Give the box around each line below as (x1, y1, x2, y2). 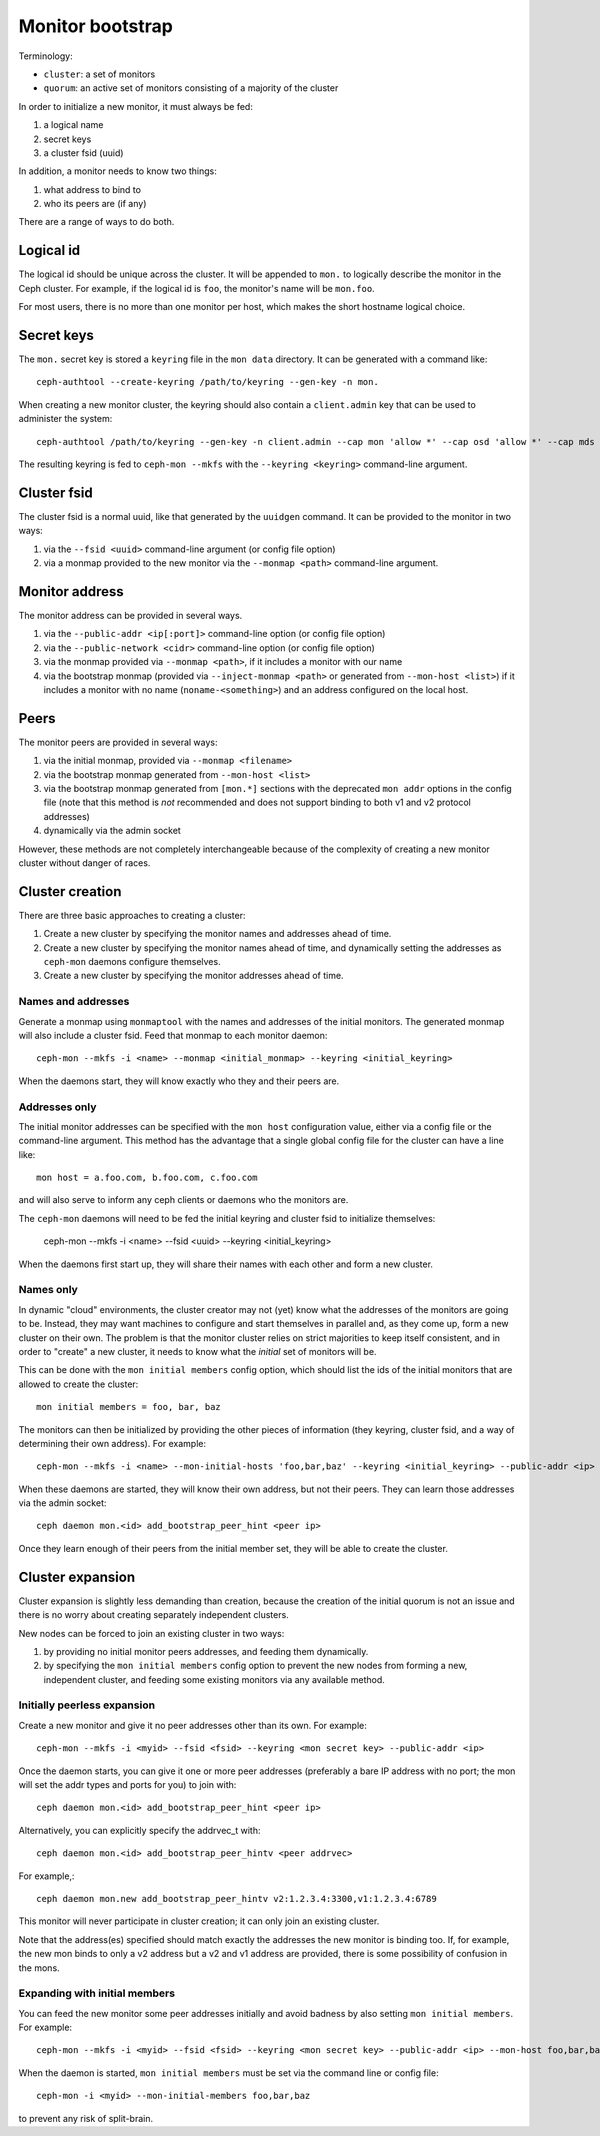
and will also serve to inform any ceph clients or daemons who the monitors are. (18, 1194, 349, 1206)
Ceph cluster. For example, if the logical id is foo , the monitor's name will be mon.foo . (18, 282, 375, 294)
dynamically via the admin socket (43, 825, 182, 837)
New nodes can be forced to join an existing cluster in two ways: (18, 1627, 285, 1639)
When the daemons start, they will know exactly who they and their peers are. (18, 1075, 340, 1087)
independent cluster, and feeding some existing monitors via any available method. (43, 1673, 385, 1685)
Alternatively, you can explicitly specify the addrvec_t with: (18, 1824, 261, 1836)
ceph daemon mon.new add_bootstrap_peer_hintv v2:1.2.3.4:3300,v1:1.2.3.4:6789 (36, 1893, 437, 1904)
